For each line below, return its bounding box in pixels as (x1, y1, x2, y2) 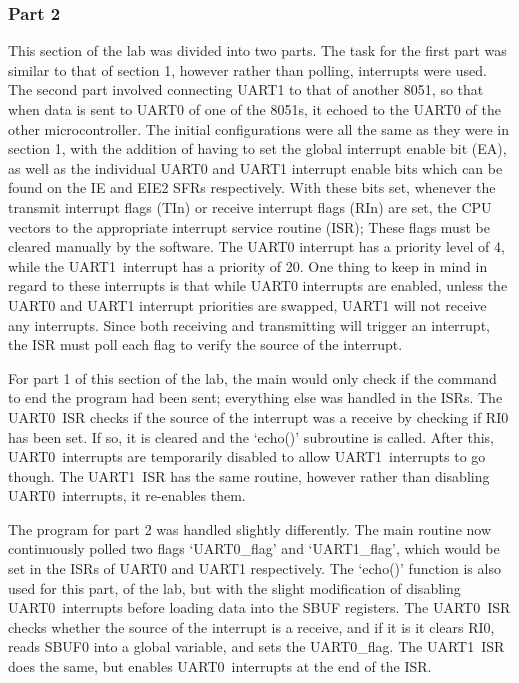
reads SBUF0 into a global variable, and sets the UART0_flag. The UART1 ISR (8, 636, 505, 657)
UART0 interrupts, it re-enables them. (8, 485, 246, 506)
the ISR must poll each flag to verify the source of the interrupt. (8, 334, 403, 355)
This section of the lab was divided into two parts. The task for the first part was (8, 40, 507, 61)
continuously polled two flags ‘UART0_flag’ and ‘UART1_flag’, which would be (8, 538, 500, 559)
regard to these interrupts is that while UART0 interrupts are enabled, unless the (8, 275, 508, 296)
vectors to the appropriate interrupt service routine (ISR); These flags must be (8, 216, 490, 237)
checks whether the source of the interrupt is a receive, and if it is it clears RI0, (8, 616, 495, 637)
